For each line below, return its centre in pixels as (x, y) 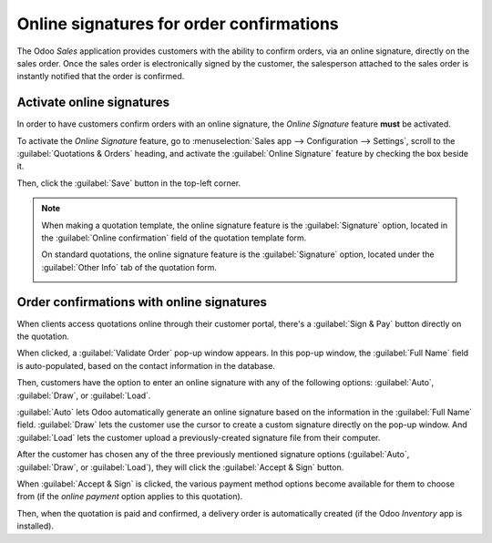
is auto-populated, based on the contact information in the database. (146, 365)
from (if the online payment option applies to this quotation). (130, 497)
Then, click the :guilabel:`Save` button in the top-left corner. (129, 183)
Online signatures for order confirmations (178, 24)
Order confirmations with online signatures (142, 302)
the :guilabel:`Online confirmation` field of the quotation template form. (174, 238)
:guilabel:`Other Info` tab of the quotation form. (129, 267)
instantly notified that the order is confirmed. (101, 77)
